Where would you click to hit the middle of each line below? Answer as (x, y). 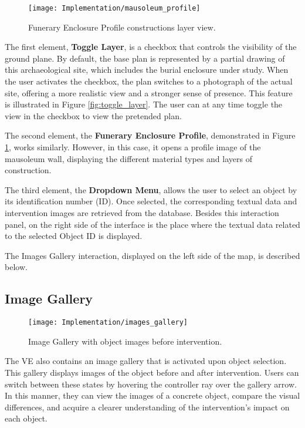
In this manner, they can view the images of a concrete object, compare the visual (152, 395)
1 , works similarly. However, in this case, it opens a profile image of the (133, 147)
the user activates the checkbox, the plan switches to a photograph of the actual (149, 81)
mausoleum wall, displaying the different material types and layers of (128, 158)
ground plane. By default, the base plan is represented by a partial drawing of (145, 58)
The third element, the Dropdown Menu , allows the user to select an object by (151, 189)
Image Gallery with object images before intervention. (125, 341)
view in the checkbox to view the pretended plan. (93, 115)
